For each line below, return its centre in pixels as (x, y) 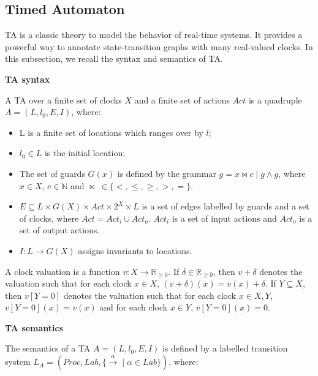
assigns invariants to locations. (135, 250)
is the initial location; (85, 153)
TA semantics (34, 327)
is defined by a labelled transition (225, 348)
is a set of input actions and (224, 218)
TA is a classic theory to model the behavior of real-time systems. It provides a (154, 35)
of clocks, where (49, 218)
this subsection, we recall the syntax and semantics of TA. (114, 58)
